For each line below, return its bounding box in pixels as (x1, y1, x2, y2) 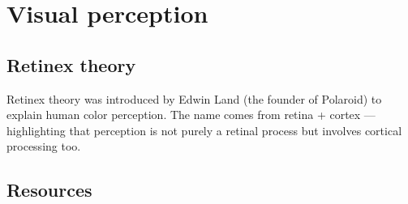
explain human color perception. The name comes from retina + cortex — (6, 106, 376, 123)
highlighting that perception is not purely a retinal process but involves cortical (6, 121, 402, 138)
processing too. (6, 138, 81, 155)
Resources (6, 177, 92, 202)
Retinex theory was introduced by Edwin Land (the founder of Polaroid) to (6, 90, 382, 107)
